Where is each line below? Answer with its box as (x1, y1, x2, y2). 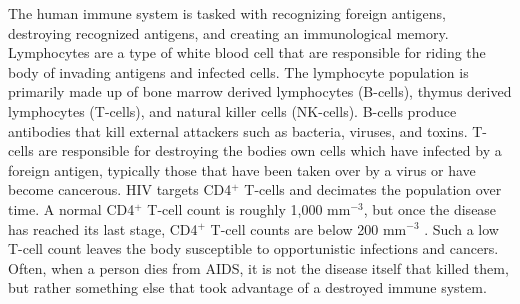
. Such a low (424, 218, 499, 239)
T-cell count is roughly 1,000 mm (147, 198, 351, 219)
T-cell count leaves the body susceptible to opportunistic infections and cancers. (8, 238, 499, 259)
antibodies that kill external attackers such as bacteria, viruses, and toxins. (8, 120, 468, 141)
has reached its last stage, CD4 (8, 218, 198, 239)
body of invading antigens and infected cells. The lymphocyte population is (8, 61, 469, 82)
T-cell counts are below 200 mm (210, 218, 407, 239)
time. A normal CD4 (8, 198, 135, 219)
